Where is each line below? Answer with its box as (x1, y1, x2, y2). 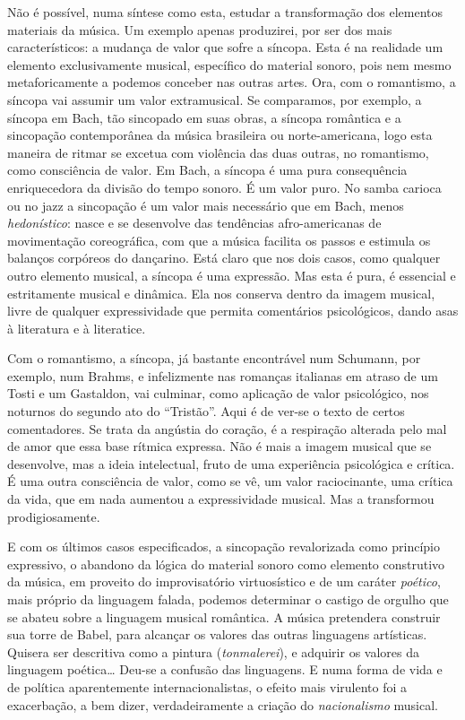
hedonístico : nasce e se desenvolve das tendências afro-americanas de (7, 213, 382, 232)
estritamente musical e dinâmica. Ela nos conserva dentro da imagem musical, (7, 283, 435, 302)
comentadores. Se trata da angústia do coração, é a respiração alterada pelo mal (7, 419, 447, 438)
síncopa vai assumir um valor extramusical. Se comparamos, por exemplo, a (7, 90, 422, 108)
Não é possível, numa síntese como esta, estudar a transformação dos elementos (7, 3, 443, 21)
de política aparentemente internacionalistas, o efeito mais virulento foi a (7, 677, 408, 696)
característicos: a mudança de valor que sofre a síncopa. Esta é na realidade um (7, 38, 443, 56)
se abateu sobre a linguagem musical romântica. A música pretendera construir (7, 607, 441, 626)
